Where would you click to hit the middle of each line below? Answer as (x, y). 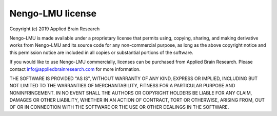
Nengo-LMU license (53, 13)
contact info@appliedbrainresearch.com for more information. (75, 69)
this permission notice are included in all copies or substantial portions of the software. (101, 52)
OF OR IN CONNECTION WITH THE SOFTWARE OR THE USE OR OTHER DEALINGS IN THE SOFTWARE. (119, 107)
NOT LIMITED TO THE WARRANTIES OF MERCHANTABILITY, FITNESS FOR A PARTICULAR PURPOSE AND (122, 86)
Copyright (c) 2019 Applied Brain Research (55, 29)
